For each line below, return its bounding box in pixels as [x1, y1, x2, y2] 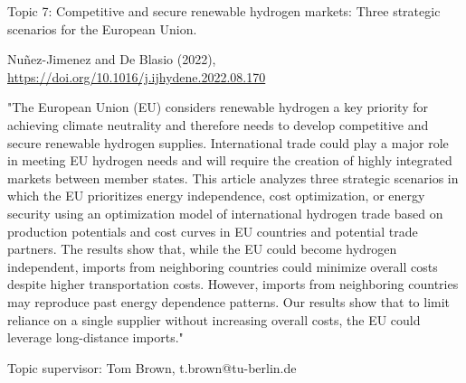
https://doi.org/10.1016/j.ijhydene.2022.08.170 [7, 67, 266, 86]
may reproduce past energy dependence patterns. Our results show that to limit [7, 292, 451, 311]
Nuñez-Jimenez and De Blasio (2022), [7, 50, 216, 69]
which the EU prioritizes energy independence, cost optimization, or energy [7, 186, 425, 205]
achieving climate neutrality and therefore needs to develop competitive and [7, 115, 429, 134]
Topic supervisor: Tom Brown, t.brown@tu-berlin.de [7, 358, 297, 377]
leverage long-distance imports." [7, 328, 184, 347]
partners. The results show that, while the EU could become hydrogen [7, 239, 397, 258]
